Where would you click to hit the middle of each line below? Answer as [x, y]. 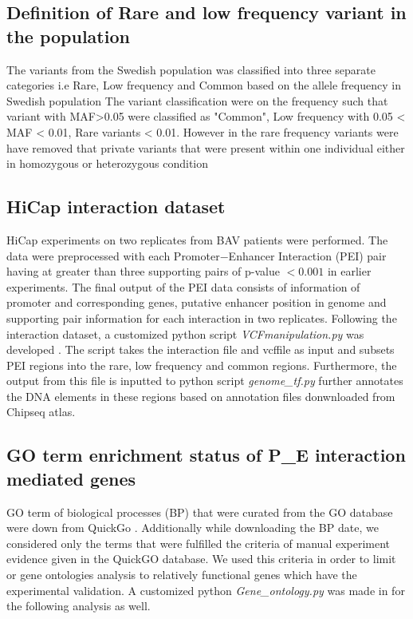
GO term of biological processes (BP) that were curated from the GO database [200, 512]
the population [68, 36]
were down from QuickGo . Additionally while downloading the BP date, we [193, 528]
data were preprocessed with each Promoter [113, 255]
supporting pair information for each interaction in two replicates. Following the [202, 317]
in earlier [349, 271]
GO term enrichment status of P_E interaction [206, 455]
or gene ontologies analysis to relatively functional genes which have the [182, 575]
